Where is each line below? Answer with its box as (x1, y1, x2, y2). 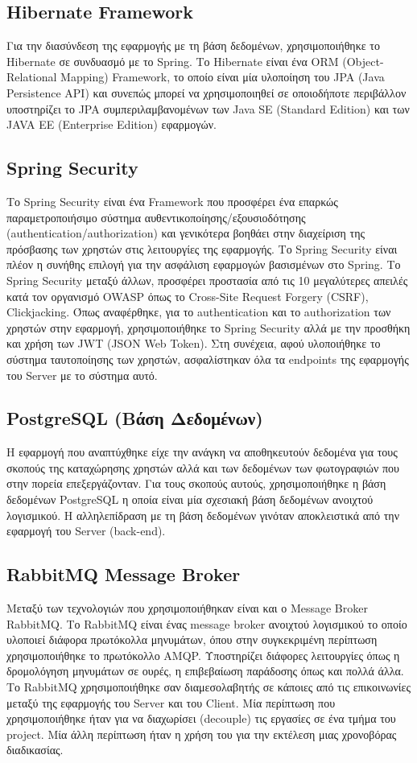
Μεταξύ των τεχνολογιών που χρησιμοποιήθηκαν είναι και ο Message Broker (6, 600, 368, 617)
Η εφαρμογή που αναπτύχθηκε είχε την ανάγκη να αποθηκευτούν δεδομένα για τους (6, 443, 398, 460)
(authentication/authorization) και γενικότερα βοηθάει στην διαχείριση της (6, 225, 365, 241)
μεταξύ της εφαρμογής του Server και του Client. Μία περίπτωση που (6, 694, 336, 711)
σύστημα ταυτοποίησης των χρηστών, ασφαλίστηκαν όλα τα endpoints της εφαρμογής (6, 350, 409, 367)
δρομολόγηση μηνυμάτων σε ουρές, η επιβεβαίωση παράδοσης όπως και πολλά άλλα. (6, 662, 404, 679)
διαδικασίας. (6, 741, 64, 758)
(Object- (342, 52, 384, 69)
